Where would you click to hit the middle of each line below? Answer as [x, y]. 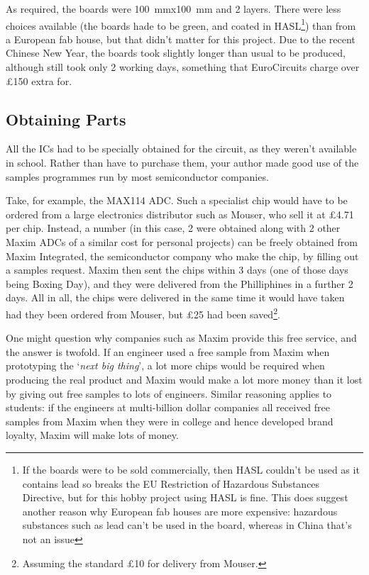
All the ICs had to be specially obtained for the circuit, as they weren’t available [181, 149]
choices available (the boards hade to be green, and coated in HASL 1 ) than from [181, 24]
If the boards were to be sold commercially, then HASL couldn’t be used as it [191, 469]
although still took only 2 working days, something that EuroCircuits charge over [183, 67]
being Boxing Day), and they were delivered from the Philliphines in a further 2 [180, 283]
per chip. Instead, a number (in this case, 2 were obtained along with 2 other [173, 228]
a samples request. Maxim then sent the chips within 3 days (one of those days [177, 270]
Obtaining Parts [66, 119]
